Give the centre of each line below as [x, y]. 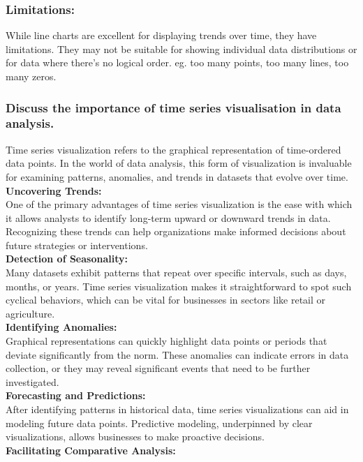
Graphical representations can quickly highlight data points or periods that [166, 341]
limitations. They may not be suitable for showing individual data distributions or [181, 49]
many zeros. [31, 76]
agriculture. [30, 313]
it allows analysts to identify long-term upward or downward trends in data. [168, 217]
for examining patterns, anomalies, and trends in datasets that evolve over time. [177, 176]
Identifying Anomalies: [61, 327]
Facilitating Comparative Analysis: [91, 450]
